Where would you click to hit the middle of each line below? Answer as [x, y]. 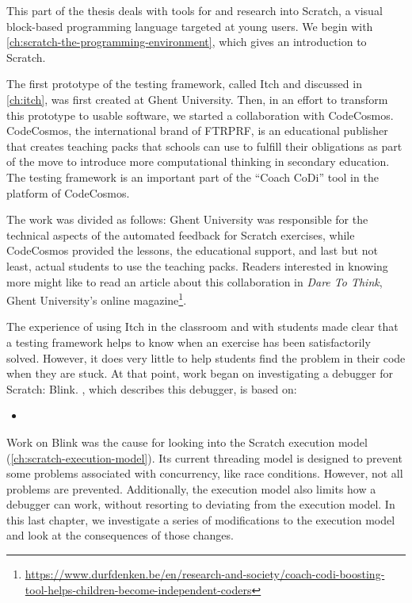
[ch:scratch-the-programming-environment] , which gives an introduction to [187, 42]
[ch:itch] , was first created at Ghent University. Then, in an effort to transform [197, 99]
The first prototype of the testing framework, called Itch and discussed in [184, 84]
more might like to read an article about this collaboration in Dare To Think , [195, 281]
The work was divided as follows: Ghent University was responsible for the [187, 219]
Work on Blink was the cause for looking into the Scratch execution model [187, 442]
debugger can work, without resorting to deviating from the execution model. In [201, 504]
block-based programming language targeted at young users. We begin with [190, 26]
